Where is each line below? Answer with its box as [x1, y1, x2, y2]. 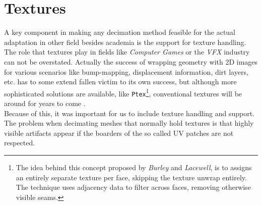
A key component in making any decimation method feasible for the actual [4, 27, 236, 37]
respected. [4, 137, 35, 148]
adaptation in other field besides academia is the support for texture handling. [4, 36, 246, 47]
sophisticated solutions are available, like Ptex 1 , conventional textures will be [4, 86, 242, 98]
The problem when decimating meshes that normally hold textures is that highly [4, 118, 254, 128]
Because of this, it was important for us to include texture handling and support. [4, 108, 254, 118]
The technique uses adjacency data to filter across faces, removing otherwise [16, 182, 251, 192]
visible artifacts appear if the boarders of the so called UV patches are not [4, 127, 234, 138]
